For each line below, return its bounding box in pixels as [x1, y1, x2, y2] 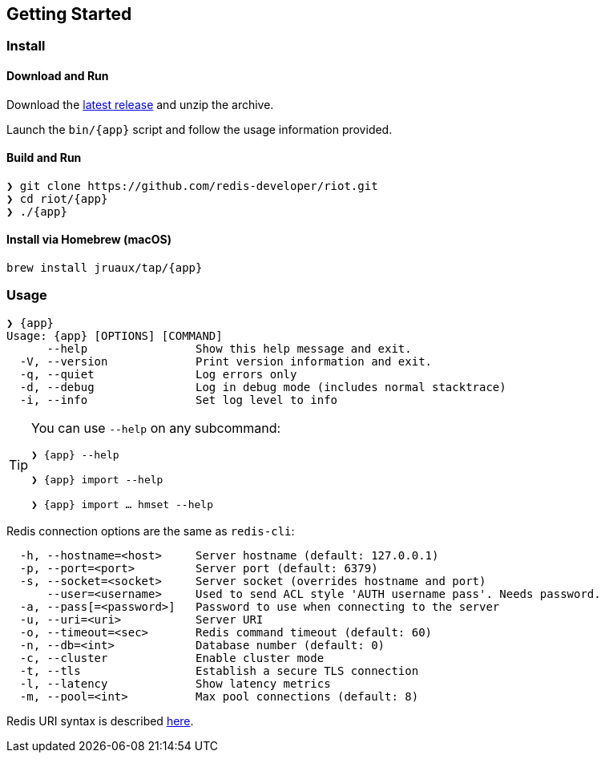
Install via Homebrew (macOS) [6, 232, 171, 247]
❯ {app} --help [31, 448, 119, 461]
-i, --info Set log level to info [19, 393, 338, 406]
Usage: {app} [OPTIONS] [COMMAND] [6, 329, 223, 342]
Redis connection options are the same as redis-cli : [6, 523, 295, 538]
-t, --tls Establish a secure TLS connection [19, 664, 419, 677]
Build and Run [6, 151, 82, 165]
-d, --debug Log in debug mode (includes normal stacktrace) [19, 380, 506, 394]
